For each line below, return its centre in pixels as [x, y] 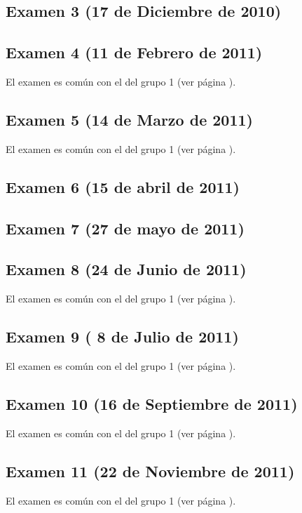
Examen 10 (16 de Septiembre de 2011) [152, 403]
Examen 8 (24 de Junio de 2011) [126, 269]
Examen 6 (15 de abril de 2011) [123, 186]
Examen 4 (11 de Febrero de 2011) [134, 52]
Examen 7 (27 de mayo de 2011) [125, 228]
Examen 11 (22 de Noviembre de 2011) [150, 471]
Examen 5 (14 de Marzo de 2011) [129, 119]
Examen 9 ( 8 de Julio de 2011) [122, 337]
